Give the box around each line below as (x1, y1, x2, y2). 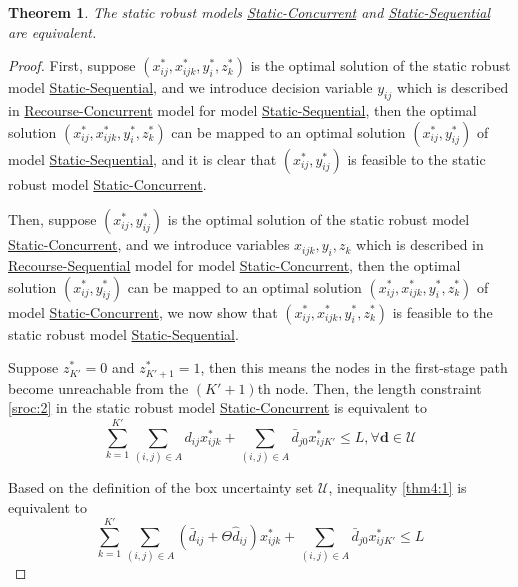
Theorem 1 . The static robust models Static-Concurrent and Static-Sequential (8, 2, 491, 22)
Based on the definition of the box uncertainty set (8, 476, 314, 497)
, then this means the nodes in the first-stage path (200, 357, 508, 378)
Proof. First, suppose (8, 55, 136, 76)
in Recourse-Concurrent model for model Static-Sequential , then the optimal (8, 99, 477, 120)
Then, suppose (8, 209, 97, 230)
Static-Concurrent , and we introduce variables (8, 234, 290, 255)
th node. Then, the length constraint (257, 377, 482, 398)
